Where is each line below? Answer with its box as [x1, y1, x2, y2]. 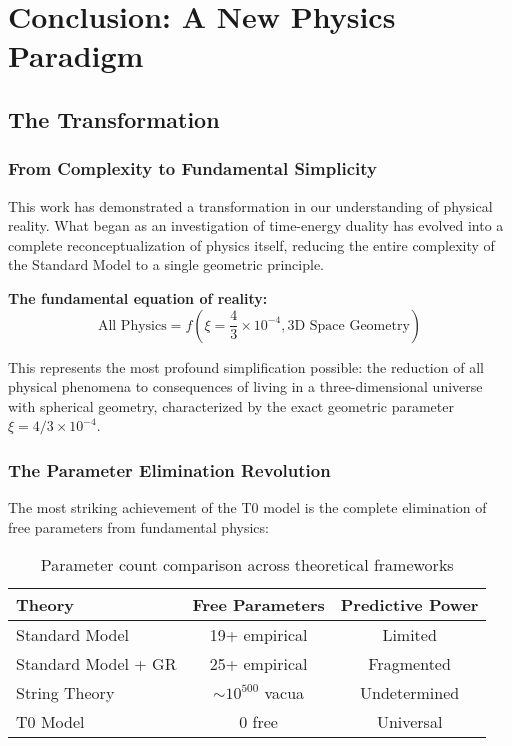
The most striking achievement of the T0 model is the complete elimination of [8, 497, 487, 518]
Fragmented [368, 652, 451, 676]
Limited [382, 623, 437, 647]
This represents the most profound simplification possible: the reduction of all [8, 356, 484, 377]
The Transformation [8, 103, 220, 134]
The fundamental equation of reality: [8, 287, 268, 308]
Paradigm [8, 35, 144, 76]
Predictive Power [340, 593, 479, 617]
